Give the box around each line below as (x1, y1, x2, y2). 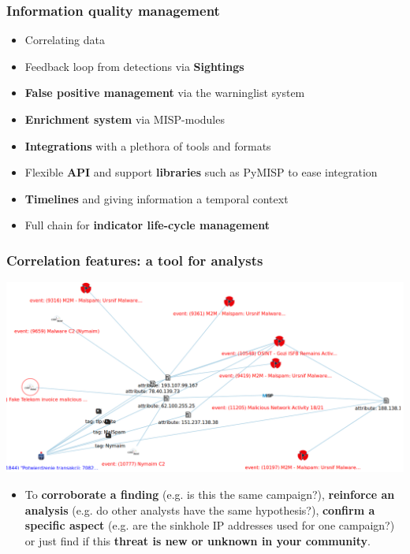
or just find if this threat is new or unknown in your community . (24, 532, 371, 548)
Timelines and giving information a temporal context (24, 190, 289, 206)
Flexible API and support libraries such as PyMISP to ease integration (24, 164, 378, 180)
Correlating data (24, 32, 106, 48)
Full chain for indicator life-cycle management (24, 217, 270, 233)
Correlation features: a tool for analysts (6, 250, 263, 270)
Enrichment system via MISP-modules (24, 111, 225, 127)
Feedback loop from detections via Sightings (24, 58, 244, 74)
